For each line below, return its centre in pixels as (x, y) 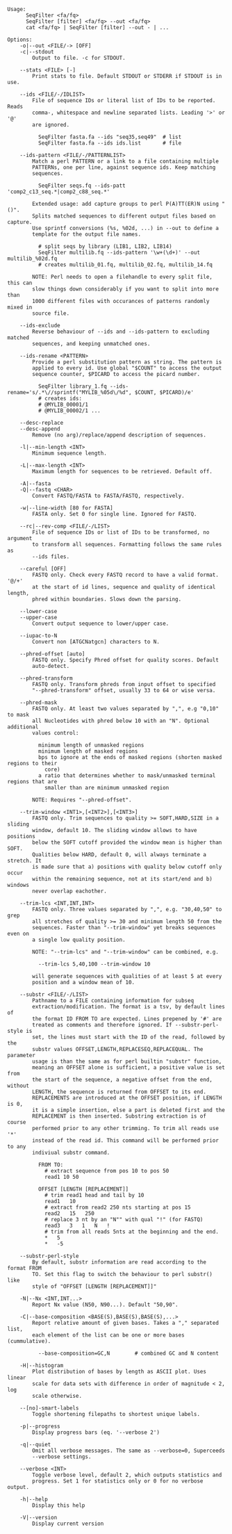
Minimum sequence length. (70, 453)
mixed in (20, 307)
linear (17, 1378)
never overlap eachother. (70, 891)
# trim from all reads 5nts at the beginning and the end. (131, 1232)
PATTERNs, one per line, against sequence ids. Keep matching (124, 168)
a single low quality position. (79, 940)
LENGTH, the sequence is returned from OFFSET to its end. (119, 1092)
